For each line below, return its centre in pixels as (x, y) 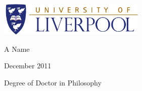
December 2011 (28, 66)
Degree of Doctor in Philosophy (53, 82)
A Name (17, 49)
